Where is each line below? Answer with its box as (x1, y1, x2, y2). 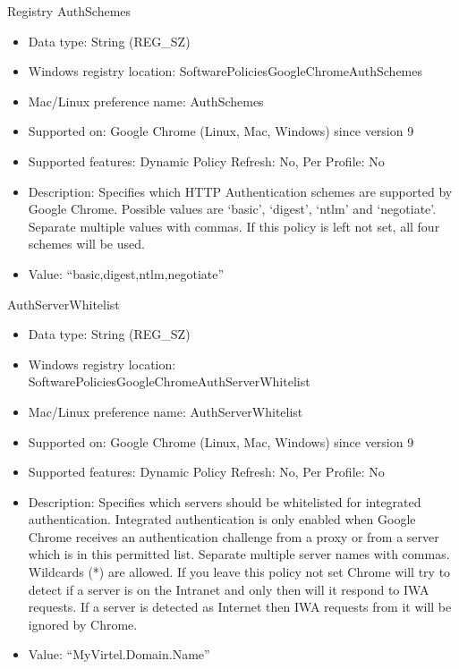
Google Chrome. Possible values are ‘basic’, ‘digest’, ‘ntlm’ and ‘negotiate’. (28, 199, 437, 218)
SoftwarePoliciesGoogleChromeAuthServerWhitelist (28, 372, 310, 391)
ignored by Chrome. (28, 614, 138, 633)
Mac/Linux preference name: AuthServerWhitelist (28, 402, 303, 420)
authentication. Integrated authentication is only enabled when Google (28, 510, 416, 529)
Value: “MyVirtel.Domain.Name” (28, 645, 210, 664)
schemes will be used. (28, 234, 145, 253)
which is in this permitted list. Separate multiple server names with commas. (28, 545, 450, 563)
